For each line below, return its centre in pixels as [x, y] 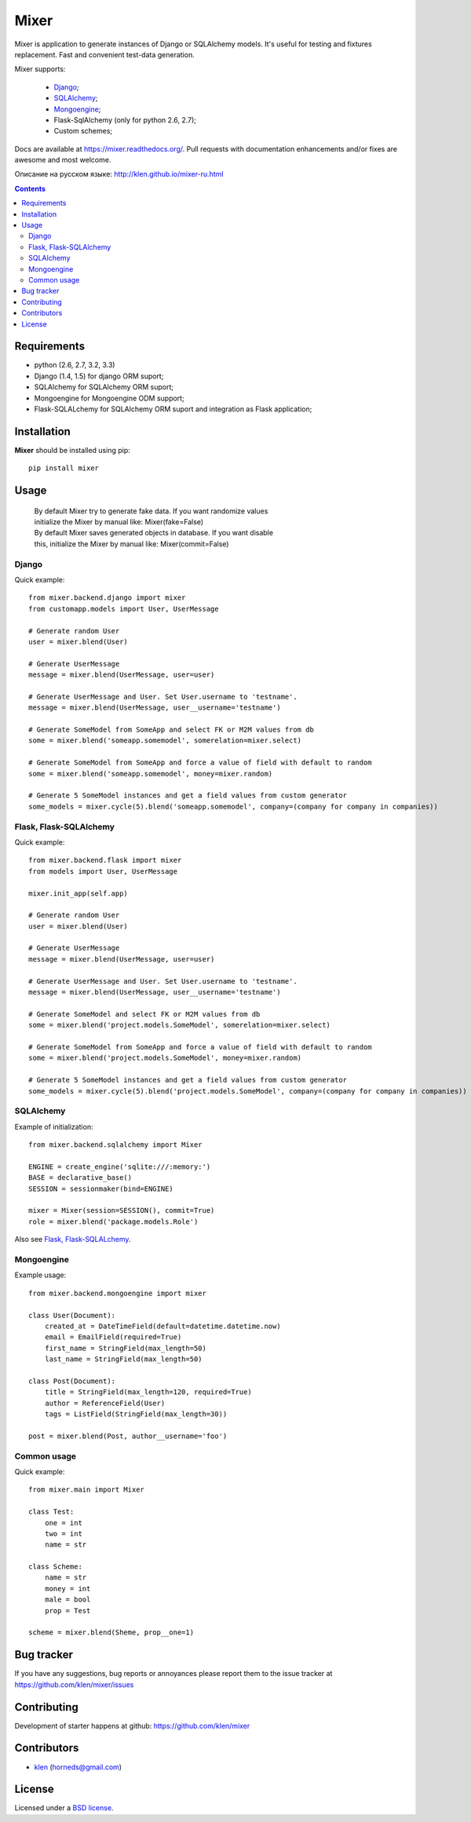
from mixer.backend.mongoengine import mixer [118, 1293]
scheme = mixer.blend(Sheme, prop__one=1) [111, 1632]
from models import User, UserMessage [103, 871]
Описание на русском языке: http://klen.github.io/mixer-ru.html [119, 174]
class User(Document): [72, 1315]
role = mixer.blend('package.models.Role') [113, 1221]
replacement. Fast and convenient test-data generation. [105, 54]
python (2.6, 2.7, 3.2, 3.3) [75, 365]
